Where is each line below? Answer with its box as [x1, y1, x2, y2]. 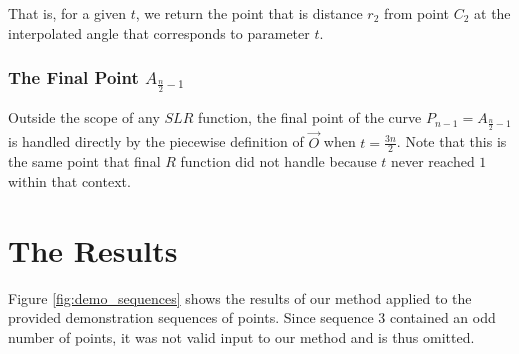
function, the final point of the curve [197, 107, 422, 128]
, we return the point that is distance [135, 3, 363, 23]
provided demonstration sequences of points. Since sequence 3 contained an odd [8, 307, 496, 328]
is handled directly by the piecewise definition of [8, 131, 304, 152]
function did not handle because [180, 151, 377, 172]
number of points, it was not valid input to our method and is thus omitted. [8, 326, 475, 347]
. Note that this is [396, 131, 507, 152]
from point [383, 3, 449, 23]
